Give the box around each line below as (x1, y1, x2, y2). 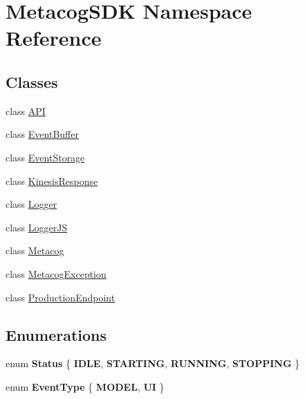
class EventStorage (6, 150, 85, 164)
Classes (6, 71, 58, 92)
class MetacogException (6, 266, 107, 281)
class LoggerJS (6, 220, 68, 234)
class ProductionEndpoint (6, 290, 115, 304)
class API (6, 103, 46, 118)
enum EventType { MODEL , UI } (6, 379, 165, 393)
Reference (6, 24, 102, 52)
